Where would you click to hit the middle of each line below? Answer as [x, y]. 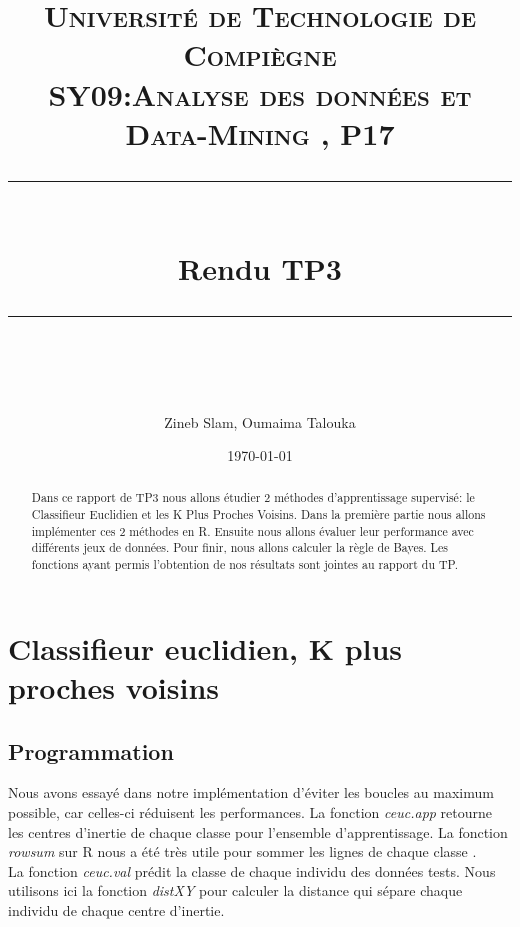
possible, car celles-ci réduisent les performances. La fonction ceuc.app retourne [250, 811]
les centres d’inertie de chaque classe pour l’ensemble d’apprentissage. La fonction [258, 831]
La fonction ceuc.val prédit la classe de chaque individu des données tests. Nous [252, 870]
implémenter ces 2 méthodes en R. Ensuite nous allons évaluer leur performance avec [252, 530]
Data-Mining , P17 [260, 132]
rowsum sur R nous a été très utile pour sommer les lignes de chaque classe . [242, 851]
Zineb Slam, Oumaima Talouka [260, 421]
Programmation [91, 750]
